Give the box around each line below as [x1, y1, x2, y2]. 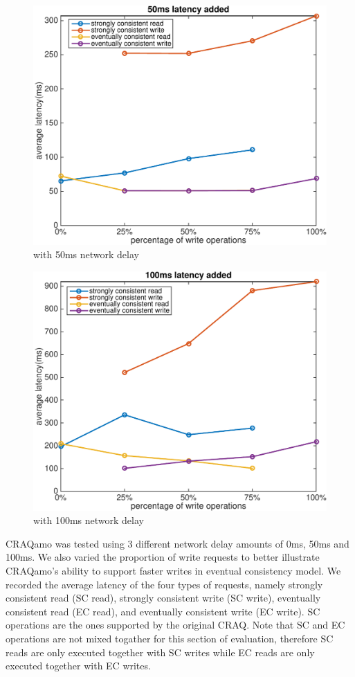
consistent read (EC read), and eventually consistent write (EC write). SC [6, 604, 320, 618]
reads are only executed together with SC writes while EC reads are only [6, 644, 315, 659]
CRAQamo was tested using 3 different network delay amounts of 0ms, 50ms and [6, 536, 349, 550]
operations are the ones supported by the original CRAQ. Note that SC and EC [6, 617, 345, 632]
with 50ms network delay [33, 247, 139, 262]
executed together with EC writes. [6, 658, 151, 673]
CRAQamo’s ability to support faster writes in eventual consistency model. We [6, 563, 341, 578]
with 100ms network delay [33, 513, 144, 527]
